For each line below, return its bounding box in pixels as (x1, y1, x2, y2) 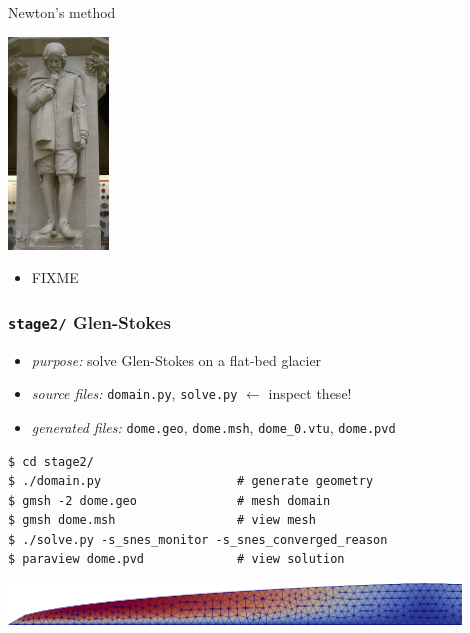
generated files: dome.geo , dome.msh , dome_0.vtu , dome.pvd (31, 416, 396, 437)
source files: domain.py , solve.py (31, 383, 238, 404)
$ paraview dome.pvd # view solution (8, 552, 345, 567)
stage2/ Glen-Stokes (8, 309, 171, 334)
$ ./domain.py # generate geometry (8, 474, 374, 489)
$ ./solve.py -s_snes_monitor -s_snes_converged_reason (8, 532, 388, 547)
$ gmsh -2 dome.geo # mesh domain (8, 493, 331, 508)
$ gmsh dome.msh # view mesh (8, 513, 316, 528)
